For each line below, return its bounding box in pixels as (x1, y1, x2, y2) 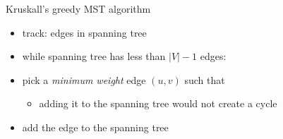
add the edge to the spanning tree (22, 119, 169, 134)
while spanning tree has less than (22, 49, 166, 64)
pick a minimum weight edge (22, 72, 146, 87)
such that (184, 72, 225, 87)
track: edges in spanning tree (22, 25, 147, 40)
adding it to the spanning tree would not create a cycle (39, 96, 277, 111)
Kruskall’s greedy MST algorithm (6, 1, 151, 16)
